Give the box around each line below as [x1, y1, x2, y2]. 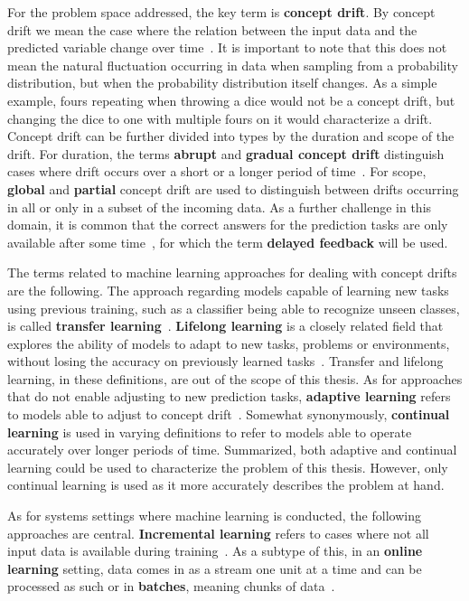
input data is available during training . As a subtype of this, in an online [7, 541, 423, 560]
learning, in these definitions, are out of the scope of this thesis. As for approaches [7, 369, 463, 388]
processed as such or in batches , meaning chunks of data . [7, 577, 335, 596]
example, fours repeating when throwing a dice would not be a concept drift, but [7, 90, 455, 109]
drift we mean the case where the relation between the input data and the [7, 20, 417, 39]
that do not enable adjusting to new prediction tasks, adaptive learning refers [7, 387, 451, 406]
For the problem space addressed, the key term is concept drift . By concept [7, 3, 436, 21]
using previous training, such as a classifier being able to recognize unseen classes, [7, 298, 460, 317]
